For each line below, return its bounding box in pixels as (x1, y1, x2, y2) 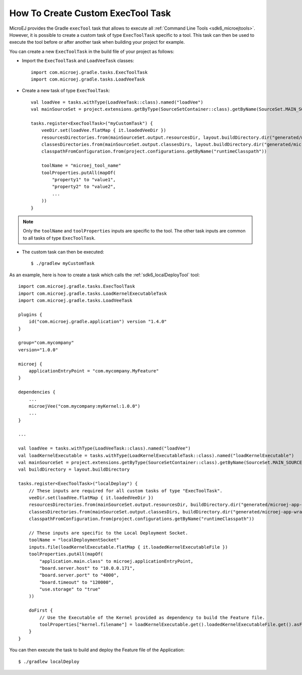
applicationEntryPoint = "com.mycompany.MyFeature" (28, 368, 159, 373)
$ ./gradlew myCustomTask (31, 261, 95, 266)
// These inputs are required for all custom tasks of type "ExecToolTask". (28, 488, 223, 493)
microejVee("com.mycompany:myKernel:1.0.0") (28, 403, 140, 409)
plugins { (18, 312, 42, 317)
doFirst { (28, 608, 53, 614)
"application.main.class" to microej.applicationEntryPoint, (39, 558, 194, 564)
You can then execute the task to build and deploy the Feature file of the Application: (9, 647, 185, 653)
